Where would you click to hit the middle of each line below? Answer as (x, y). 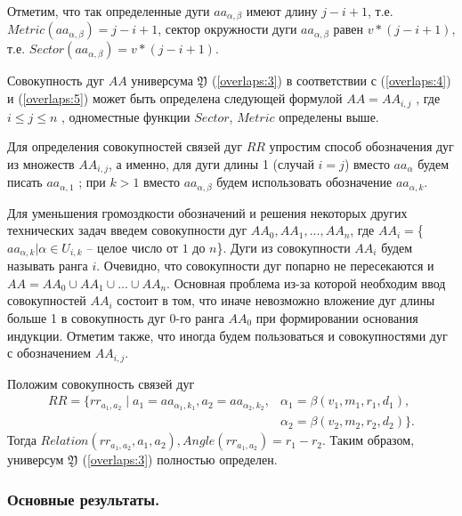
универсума (162, 81)
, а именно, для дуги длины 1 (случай (211, 163)
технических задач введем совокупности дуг (127, 230)
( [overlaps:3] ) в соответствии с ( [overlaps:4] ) (331, 81)
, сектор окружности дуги (227, 29)
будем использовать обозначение (304, 182)
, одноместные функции (126, 116)
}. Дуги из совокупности (284, 247)
